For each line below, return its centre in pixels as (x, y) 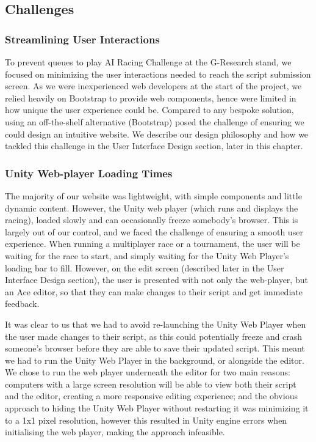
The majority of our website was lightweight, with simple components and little (153, 195)
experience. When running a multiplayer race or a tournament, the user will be (153, 244)
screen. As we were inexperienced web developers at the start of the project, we (153, 86)
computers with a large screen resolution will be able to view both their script (151, 384)
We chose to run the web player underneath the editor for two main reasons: (148, 372)
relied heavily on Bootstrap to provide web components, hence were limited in (151, 98)
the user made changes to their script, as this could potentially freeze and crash (154, 336)
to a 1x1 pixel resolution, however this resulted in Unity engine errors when (146, 420)
